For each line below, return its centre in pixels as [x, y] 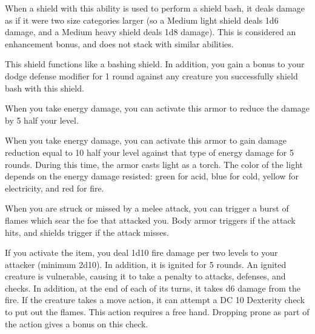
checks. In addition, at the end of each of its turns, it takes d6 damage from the [153, 288]
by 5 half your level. [42, 120]
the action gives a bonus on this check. [77, 323]
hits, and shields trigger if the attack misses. [87, 232]
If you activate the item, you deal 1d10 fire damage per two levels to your [141, 252]
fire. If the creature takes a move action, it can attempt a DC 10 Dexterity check [155, 300]
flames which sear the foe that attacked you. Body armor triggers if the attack [150, 220]
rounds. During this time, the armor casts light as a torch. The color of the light [154, 164]
